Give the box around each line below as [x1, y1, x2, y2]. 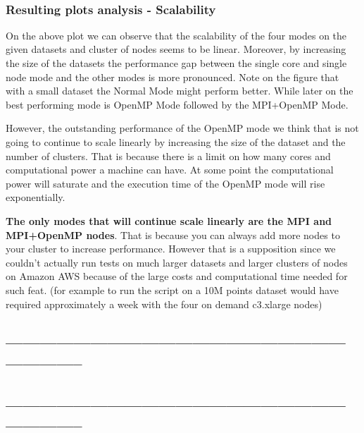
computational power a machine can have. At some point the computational [6, 162, 334, 177]
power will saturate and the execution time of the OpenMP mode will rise [6, 176, 325, 190]
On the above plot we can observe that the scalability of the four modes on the [6, 28, 347, 42]
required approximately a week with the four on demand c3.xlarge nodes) [6, 296, 322, 311]
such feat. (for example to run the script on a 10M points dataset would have [6, 282, 339, 297]
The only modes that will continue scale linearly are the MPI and [6, 213, 332, 228]
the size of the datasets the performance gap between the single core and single [6, 56, 347, 70]
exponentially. [6, 190, 65, 205]
